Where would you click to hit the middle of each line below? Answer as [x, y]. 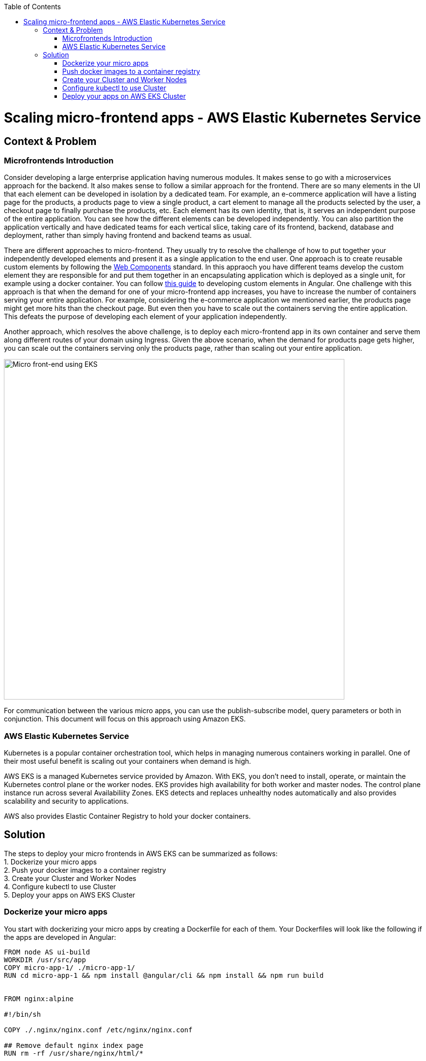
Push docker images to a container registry [131, 71]
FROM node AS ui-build [47, 952]
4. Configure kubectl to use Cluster [60, 886]
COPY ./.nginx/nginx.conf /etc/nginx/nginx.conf [98, 1030]
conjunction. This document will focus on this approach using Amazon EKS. [125, 719]
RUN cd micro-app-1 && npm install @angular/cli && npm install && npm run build [164, 975]
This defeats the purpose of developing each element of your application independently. [145, 317]
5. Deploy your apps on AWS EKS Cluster [70, 895]
